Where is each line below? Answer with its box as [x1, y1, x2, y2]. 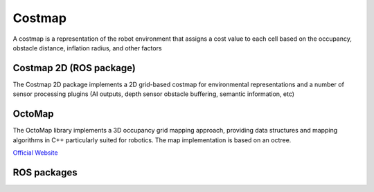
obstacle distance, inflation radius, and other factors [12, 44, 162, 52]
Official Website [12, 148, 58, 157]
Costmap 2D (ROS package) [12, 62, 136, 74]
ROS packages [12, 166, 78, 178]
